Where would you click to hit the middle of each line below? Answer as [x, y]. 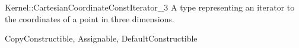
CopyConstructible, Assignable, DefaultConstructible [101, 38]
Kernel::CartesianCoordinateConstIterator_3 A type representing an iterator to [150, 7]
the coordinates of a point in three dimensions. [90, 18]
